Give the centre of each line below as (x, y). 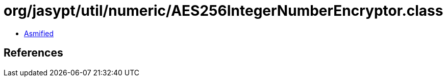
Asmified (39, 33)
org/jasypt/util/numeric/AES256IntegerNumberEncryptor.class (224, 11)
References (33, 53)
